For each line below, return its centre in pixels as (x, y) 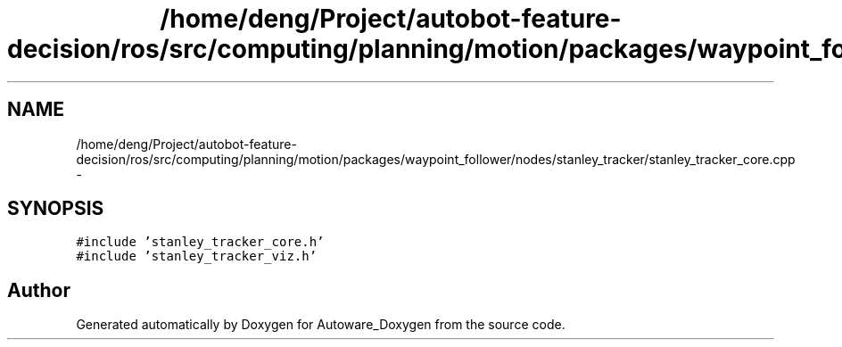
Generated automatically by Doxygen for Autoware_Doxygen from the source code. (321, 325)
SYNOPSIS (56, 209)
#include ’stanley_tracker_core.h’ (200, 242)
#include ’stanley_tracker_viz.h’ (197, 256)
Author (39, 290)
